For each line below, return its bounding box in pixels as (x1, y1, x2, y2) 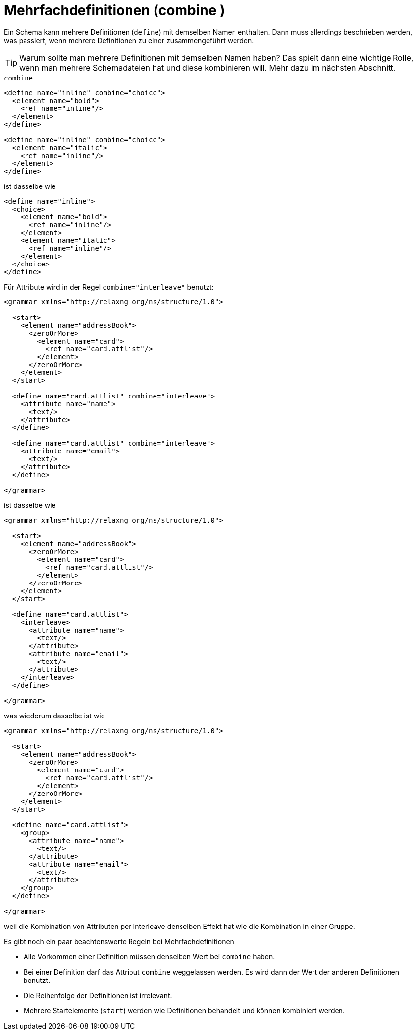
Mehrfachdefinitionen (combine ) (4, 2, 225, 19)
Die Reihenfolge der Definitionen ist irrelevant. (24, 991, 172, 1000)
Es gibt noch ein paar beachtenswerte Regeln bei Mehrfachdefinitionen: (4, 937, 236, 946)
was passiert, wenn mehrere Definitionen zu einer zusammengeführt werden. (4, 36, 254, 45)
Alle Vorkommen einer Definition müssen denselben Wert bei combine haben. (24, 952, 275, 961)
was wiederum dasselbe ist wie (4, 711, 105, 720)
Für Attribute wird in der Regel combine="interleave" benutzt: (4, 282, 214, 291)
